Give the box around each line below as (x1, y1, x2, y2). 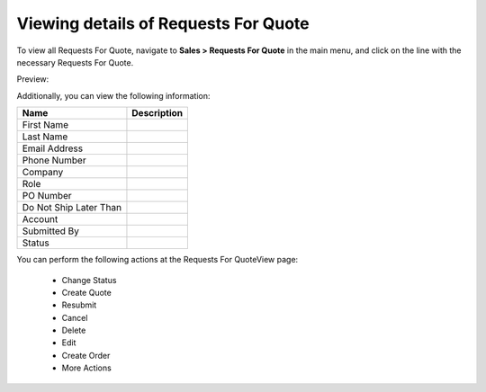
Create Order (61, 350, 111, 361)
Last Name (22, 130, 68, 143)
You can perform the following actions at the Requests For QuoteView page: (16, 254, 299, 265)
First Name (22, 119, 69, 131)
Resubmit (61, 299, 97, 310)
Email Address (22, 142, 84, 155)
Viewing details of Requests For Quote (16, 13, 310, 33)
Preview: (16, 74, 49, 85)
